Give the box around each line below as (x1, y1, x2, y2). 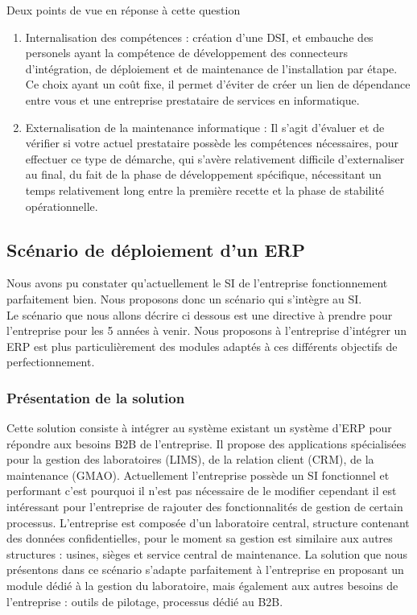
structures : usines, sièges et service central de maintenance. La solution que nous (6, 545, 407, 562)
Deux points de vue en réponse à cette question (6, 2, 241, 18)
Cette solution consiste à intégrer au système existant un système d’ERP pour (6, 419, 392, 436)
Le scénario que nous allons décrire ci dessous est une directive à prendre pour (6, 306, 393, 323)
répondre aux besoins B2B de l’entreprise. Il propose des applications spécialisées (6, 435, 407, 452)
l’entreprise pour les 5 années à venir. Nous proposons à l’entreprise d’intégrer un (6, 322, 407, 339)
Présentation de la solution (6, 387, 185, 407)
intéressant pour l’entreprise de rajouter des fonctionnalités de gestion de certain (6, 498, 403, 515)
